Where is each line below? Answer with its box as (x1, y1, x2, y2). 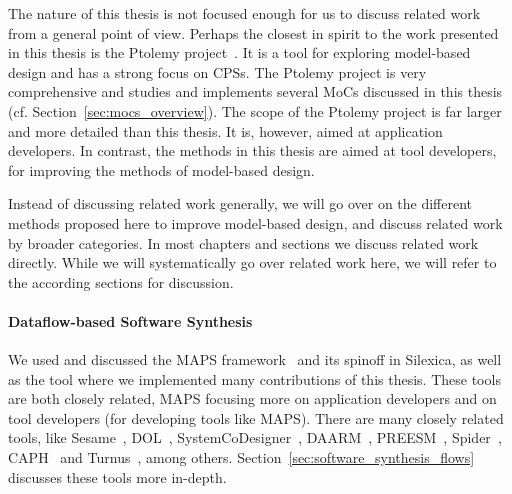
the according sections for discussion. (8, 271, 234, 292)
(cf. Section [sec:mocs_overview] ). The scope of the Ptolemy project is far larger (8, 100, 502, 121)
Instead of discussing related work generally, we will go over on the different (8, 193, 473, 214)
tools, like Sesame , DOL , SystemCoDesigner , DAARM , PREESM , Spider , (8, 427, 502, 448)
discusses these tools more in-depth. (8, 466, 227, 487)
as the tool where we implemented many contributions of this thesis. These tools (8, 368, 501, 389)
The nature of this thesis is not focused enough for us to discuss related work (8, 3, 481, 23)
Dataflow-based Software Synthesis (8, 310, 253, 331)
